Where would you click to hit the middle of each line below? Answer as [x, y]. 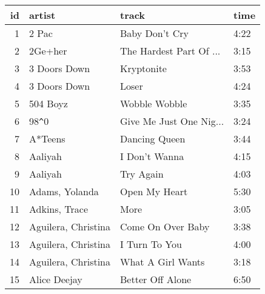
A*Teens [47, 139]
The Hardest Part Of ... [170, 51]
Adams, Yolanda [64, 191]
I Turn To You [151, 244]
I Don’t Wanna [152, 156]
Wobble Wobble [154, 103]
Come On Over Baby [165, 226]
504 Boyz [49, 103]
